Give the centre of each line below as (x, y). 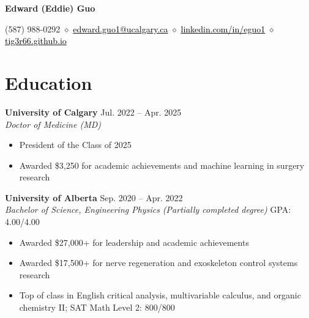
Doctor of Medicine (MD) (53, 124)
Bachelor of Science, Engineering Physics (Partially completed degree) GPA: (148, 209)
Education (49, 82)
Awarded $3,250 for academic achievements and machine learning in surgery (162, 165)
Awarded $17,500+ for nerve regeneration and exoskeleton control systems (158, 263)
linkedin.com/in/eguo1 (223, 28)
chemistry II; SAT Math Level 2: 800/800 (97, 307)
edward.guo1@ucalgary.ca (121, 28)
